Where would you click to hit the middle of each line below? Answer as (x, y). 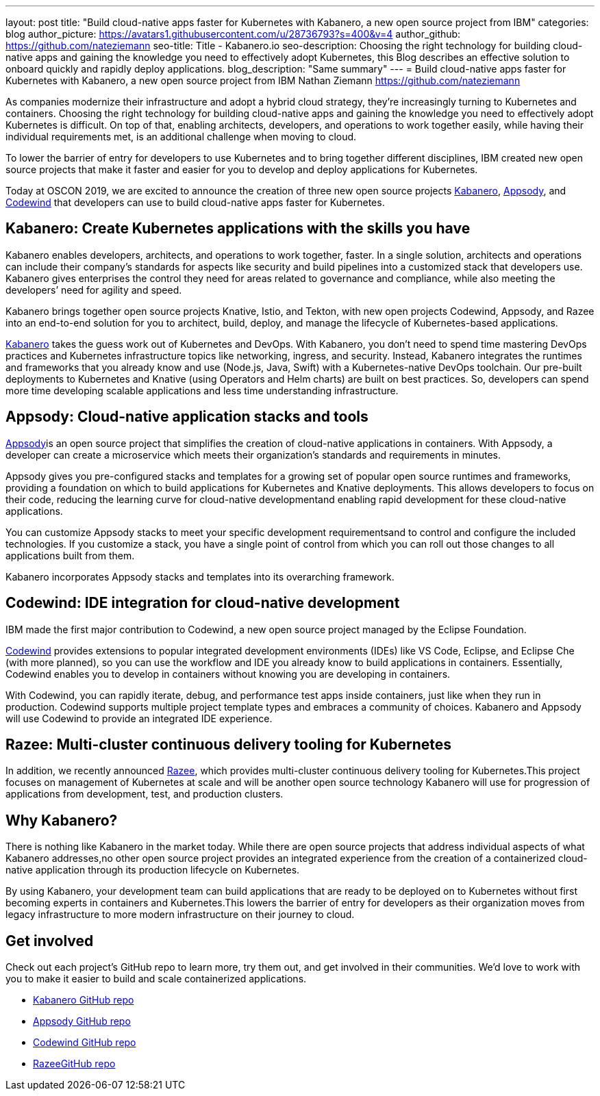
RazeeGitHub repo (74, 1064)
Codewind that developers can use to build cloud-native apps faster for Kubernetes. (195, 202)
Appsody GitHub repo (82, 1021)
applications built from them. (70, 555)
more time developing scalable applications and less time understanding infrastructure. (202, 390)
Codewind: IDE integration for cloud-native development (203, 603)
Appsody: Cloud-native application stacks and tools (187, 417)
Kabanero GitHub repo (84, 1000)
